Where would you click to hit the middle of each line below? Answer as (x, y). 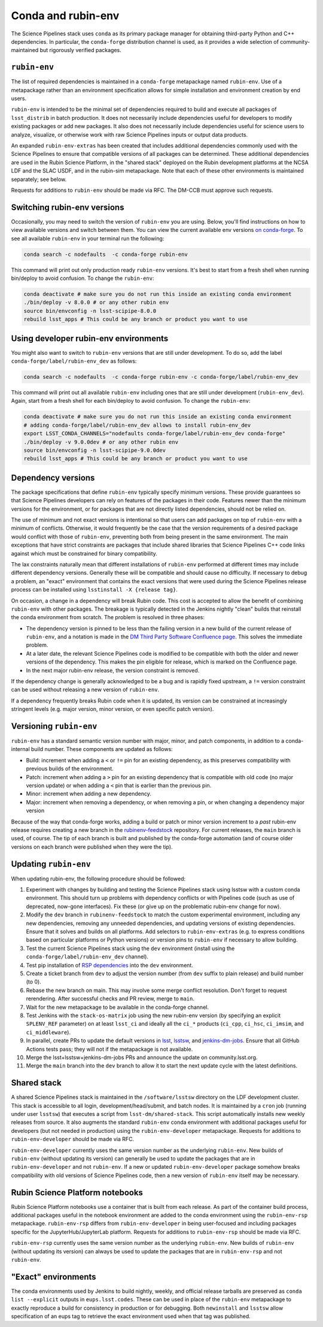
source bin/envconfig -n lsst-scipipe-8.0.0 (90, 311)
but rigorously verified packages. (81, 50)
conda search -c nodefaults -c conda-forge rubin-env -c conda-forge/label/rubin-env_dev (161, 377)
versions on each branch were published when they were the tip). (92, 847)
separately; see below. (39, 179)
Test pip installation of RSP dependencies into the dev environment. (110, 965)
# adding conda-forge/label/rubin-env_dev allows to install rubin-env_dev (137, 425)
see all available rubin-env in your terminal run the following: (88, 238)
